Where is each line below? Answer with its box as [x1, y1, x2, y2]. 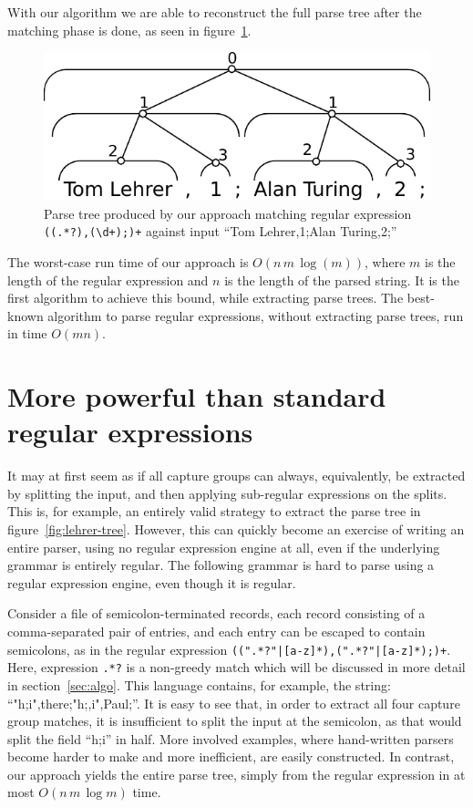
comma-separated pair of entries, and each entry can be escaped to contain [7, 622, 426, 641]
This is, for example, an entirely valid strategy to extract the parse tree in [7, 502, 421, 521]
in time [7, 324, 47, 343]
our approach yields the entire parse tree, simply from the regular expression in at [7, 764, 466, 783]
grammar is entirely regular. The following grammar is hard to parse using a [7, 555, 435, 575]
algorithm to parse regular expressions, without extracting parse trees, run [47, 306, 464, 325]
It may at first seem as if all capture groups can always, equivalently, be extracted [7, 466, 466, 485]
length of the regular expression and [7, 270, 209, 289]
